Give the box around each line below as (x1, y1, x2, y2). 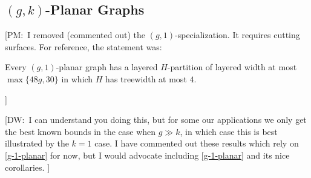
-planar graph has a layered (56, 61, 158, 73)
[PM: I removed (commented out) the (5, 28, 145, 41)
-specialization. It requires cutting (175, 28, 300, 41)
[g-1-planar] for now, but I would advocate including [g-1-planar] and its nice (5, 148, 290, 161)
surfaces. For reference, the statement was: (5, 40, 162, 53)
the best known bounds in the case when (5, 125, 156, 137)
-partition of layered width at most (167, 61, 297, 73)
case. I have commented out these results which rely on (94, 137, 299, 150)
